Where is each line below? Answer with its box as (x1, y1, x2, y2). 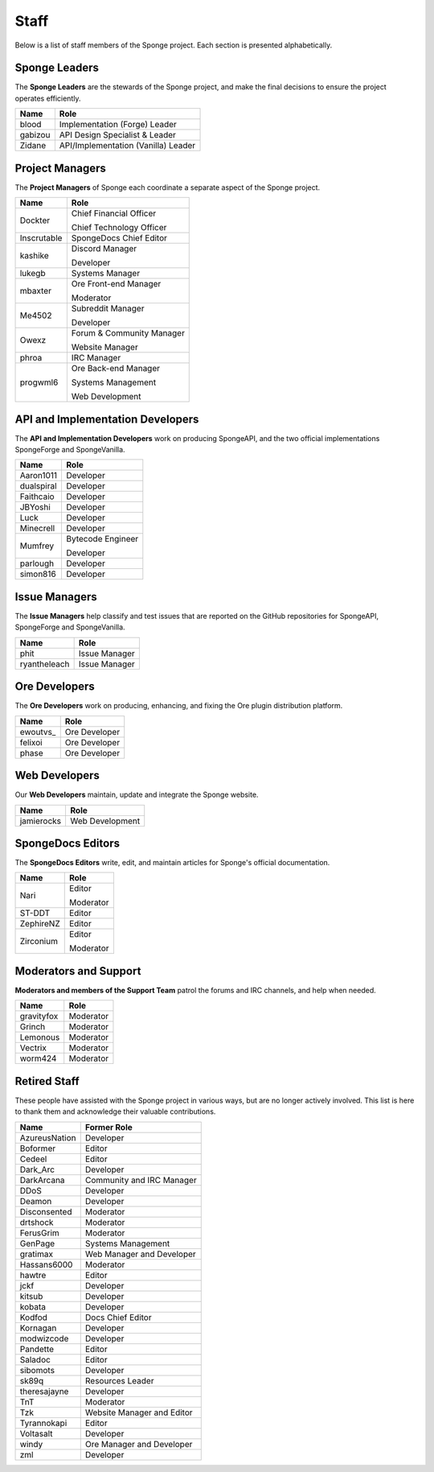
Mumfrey (19, 540, 55, 551)
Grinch (19, 1021, 46, 1033)
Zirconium (19, 936, 58, 947)
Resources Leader (84, 1375, 154, 1386)
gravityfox (19, 1011, 59, 1022)
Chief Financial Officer (71, 208, 157, 219)
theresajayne (19, 1385, 69, 1396)
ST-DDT (19, 908, 51, 919)
